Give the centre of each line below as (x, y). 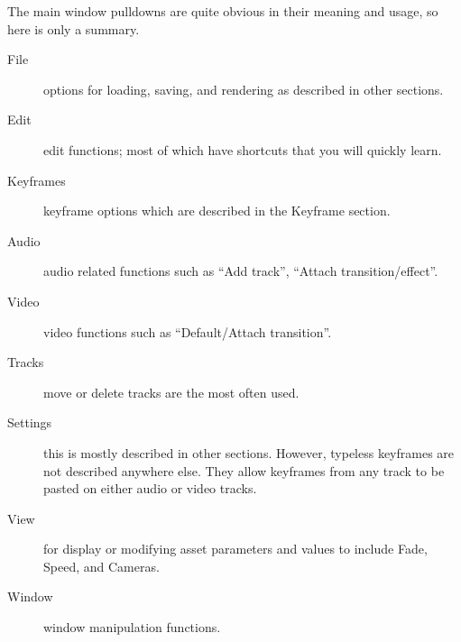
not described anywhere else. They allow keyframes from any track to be (244, 470)
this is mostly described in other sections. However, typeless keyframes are (249, 452)
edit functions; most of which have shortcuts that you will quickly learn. (243, 149)
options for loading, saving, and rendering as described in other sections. (244, 89)
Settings (30, 422)
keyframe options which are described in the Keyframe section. (217, 211)
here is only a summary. (74, 28)
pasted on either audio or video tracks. (150, 488)
